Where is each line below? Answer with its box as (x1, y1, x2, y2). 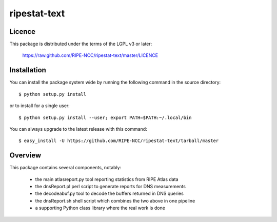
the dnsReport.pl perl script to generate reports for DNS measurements (35, 184, 186, 189)
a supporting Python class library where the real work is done (35, 205, 165, 211)
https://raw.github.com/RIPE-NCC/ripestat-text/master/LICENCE (22, 52, 159, 58)
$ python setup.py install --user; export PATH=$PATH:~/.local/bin (18, 114, 192, 120)
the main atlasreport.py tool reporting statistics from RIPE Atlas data (35, 176, 179, 182)
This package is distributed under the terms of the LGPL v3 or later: (9, 41, 152, 47)
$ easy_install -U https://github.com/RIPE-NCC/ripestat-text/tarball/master (18, 138, 219, 144)
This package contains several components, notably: (9, 165, 122, 171)
